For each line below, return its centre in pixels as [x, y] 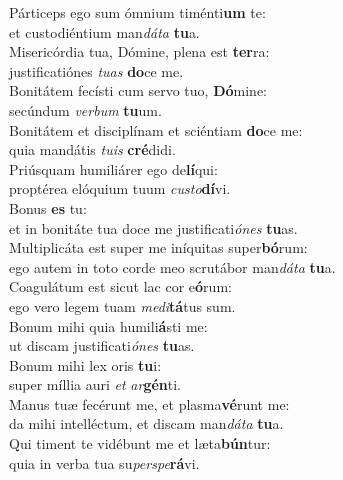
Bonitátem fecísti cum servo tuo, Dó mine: [138, 90]
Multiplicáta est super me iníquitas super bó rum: [158, 247]
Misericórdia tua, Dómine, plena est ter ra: [139, 51]
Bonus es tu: [48, 207]
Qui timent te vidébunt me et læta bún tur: [140, 443]
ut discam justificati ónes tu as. [102, 345]
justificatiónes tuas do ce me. [96, 70]
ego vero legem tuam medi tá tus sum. [122, 305]
